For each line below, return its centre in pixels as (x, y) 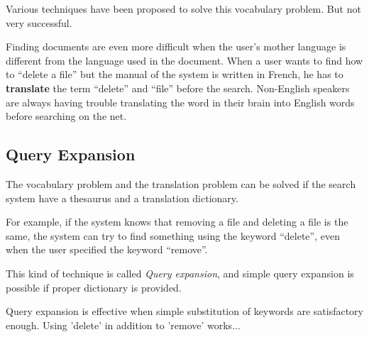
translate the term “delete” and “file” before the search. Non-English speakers (178, 88)
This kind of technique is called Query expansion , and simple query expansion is (180, 273)
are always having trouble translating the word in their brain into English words (180, 102)
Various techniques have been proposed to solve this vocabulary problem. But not (183, 9)
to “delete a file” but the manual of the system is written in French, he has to (175, 74)
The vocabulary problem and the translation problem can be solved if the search (181, 183)
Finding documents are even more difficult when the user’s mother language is (176, 46)
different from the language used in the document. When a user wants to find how (184, 60)
